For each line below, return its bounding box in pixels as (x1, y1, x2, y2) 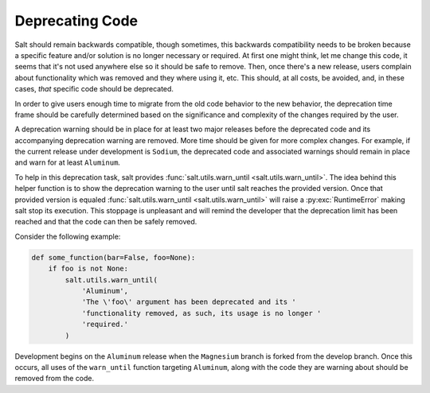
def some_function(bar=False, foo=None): (31, 253, 196, 262)
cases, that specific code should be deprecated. (14, 84, 174, 94)
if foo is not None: (48, 264, 129, 274)
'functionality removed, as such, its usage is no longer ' (81, 309, 322, 317)
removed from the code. (14, 374, 95, 383)
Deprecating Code (14, 12, 139, 29)
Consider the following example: (14, 232, 121, 241)
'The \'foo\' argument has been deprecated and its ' (81, 298, 296, 306)
